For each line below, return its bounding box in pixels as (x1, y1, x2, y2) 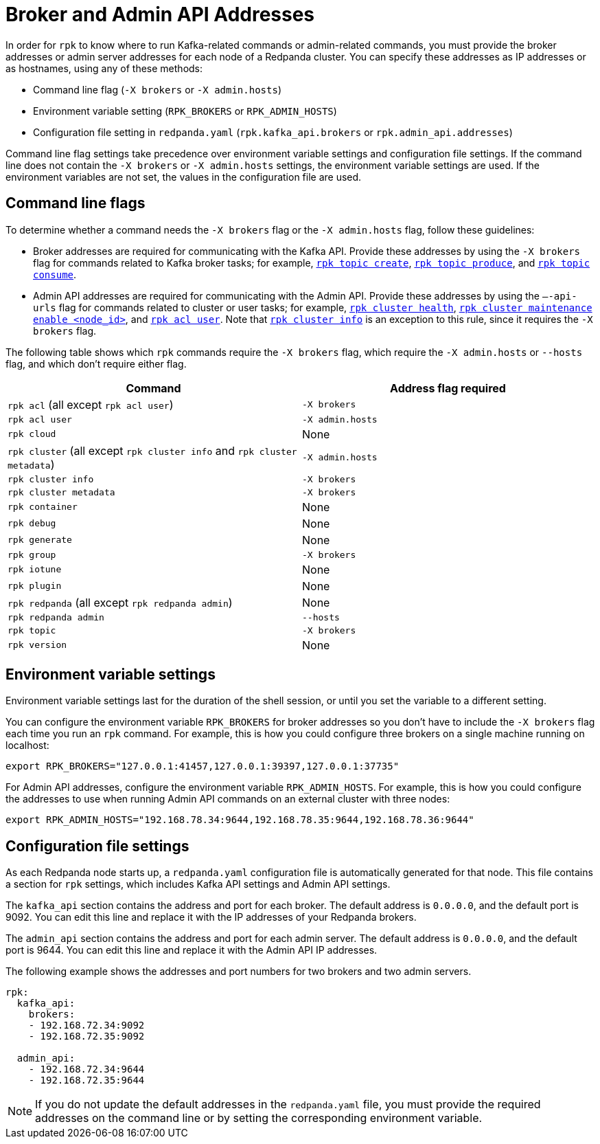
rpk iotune (8, 564, 62, 575)
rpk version (8, 640, 67, 651)
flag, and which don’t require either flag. (5, 357, 187, 370)
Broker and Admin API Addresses (5, 3, 315, 26)
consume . (33, 268, 77, 280)
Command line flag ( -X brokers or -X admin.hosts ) (33, 83, 281, 96)
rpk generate (8, 535, 72, 546)
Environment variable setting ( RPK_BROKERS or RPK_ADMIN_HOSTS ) (33, 104, 337, 117)
